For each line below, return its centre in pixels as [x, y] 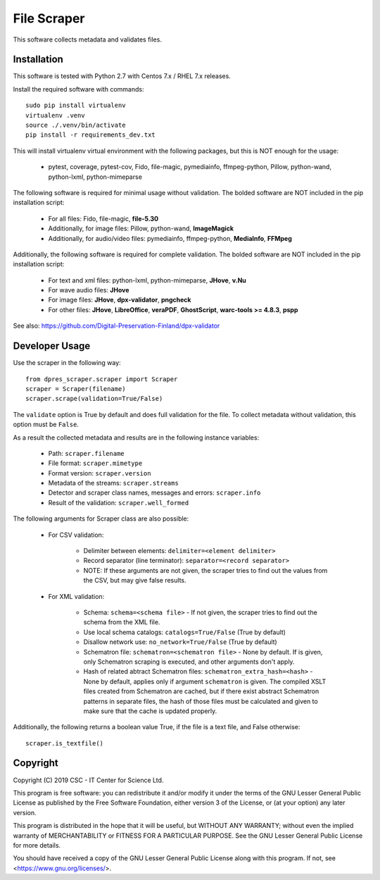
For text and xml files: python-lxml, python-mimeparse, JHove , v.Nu [147, 280]
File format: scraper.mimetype [95, 463]
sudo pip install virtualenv [76, 105]
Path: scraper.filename [86, 453]
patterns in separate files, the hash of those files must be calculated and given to [201, 701]
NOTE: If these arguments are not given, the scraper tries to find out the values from [205, 570]
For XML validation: [76, 596]
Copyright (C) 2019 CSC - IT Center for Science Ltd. [88, 780]
